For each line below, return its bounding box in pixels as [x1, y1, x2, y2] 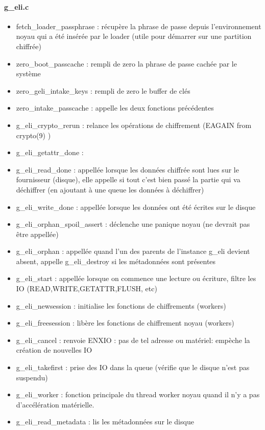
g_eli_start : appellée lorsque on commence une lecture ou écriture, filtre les [16, 273, 256, 284]
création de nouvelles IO [16, 345, 92, 355]
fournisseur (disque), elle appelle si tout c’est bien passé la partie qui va [16, 174, 240, 185]
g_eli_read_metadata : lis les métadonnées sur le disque [16, 416, 194, 427]
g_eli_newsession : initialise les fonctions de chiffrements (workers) [16, 300, 226, 311]
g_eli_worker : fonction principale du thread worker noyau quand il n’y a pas [16, 389, 260, 400]
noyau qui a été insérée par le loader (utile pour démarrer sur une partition [16, 31, 252, 41]
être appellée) [16, 228, 59, 239]
